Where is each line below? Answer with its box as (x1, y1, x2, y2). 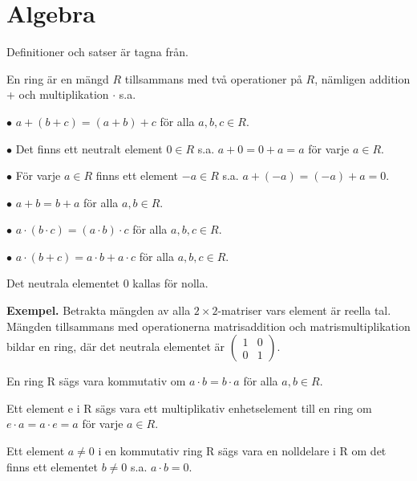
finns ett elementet (6, 458, 99, 475)
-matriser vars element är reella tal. (217, 302, 391, 319)
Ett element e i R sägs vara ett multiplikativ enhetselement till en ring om (6, 399, 372, 416)
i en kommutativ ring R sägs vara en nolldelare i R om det (98, 442, 387, 459)
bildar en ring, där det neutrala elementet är (6, 338, 225, 355)
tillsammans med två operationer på (124, 70, 302, 87)
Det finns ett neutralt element (15, 140, 163, 157)
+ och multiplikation (6, 86, 109, 103)
